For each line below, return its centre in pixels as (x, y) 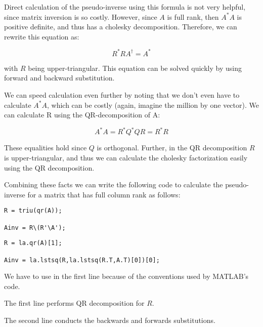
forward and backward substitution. (59, 78)
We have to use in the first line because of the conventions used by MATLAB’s (126, 276)
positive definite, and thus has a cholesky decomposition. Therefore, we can (121, 27)
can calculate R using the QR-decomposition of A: (82, 115)
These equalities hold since (46, 148)
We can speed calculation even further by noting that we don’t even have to (122, 95)
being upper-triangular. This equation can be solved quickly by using (135, 68)
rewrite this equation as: (42, 36)
